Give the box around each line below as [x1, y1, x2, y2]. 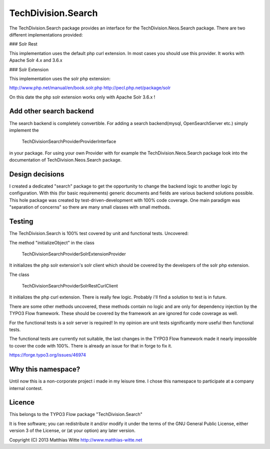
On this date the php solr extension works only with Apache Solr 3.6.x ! [9, 94, 155, 100]
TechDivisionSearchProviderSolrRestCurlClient [21, 283, 118, 289]
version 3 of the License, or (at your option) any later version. [9, 427, 136, 433]
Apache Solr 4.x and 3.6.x [9, 57, 62, 63]
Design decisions [9, 170, 64, 178]
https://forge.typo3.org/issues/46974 [9, 352, 86, 358]
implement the [9, 127, 39, 133]
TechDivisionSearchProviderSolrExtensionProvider [21, 250, 126, 257]
